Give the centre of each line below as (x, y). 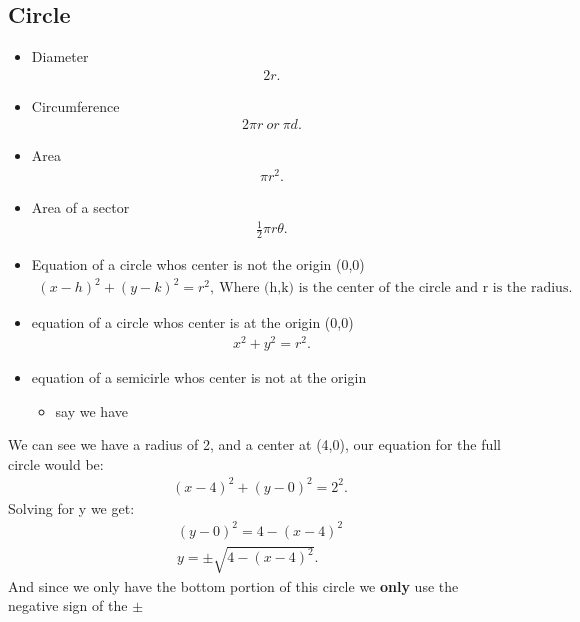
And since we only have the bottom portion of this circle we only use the (233, 585)
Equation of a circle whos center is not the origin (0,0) (198, 264)
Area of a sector (80, 207)
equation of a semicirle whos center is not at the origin (199, 376)
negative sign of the (68, 605)
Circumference (75, 105)
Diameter (60, 56)
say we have (91, 410)
